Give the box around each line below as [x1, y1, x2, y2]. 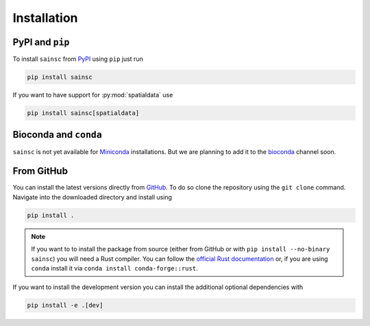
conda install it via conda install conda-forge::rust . [31, 264, 198, 272]
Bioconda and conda [12, 129, 102, 140]
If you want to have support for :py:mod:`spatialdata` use [12, 91, 173, 99]
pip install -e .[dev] [27, 301, 103, 310]
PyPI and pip [12, 36, 70, 48]
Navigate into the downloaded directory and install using [12, 192, 173, 201]
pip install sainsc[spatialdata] [27, 110, 140, 117]
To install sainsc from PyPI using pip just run [12, 55, 143, 63]
